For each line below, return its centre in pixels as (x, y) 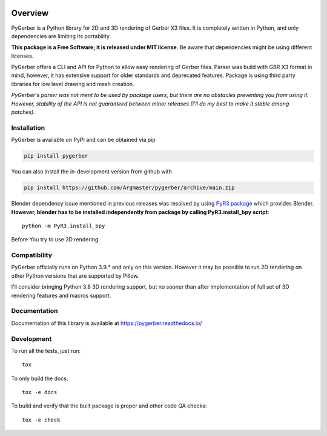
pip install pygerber (56, 156)
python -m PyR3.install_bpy (64, 226)
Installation (28, 127)
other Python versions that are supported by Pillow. (75, 275)
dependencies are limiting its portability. (61, 36)
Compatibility (32, 255)
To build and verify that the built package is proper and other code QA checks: (109, 406)
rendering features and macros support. (61, 295)
